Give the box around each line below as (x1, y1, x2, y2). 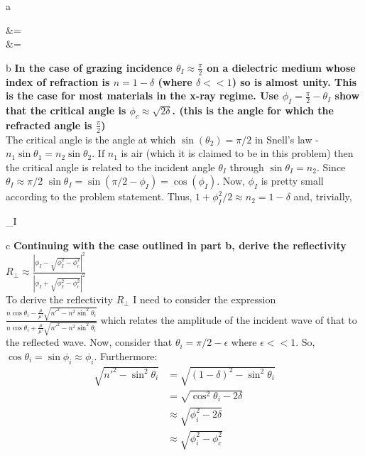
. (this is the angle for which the (172, 103, 334, 117)
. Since (316, 159, 346, 174)
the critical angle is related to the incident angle (6, 159, 215, 174)
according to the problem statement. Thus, (6, 189, 192, 204)
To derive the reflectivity (6, 292, 113, 307)
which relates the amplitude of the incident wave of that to (100, 312, 357, 327)
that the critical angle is (6, 103, 126, 117)
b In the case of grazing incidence (6, 60, 173, 75)
